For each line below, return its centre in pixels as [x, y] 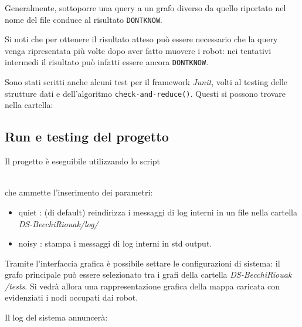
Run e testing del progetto [87, 136]
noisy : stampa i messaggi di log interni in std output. [115, 243]
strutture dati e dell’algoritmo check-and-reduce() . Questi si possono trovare [145, 93]
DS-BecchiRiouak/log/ [58, 223]
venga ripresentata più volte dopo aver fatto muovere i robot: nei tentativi [138, 50]
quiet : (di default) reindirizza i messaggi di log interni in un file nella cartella [158, 212]
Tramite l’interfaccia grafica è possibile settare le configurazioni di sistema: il [142, 263]
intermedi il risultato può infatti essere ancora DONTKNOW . [107, 62]
